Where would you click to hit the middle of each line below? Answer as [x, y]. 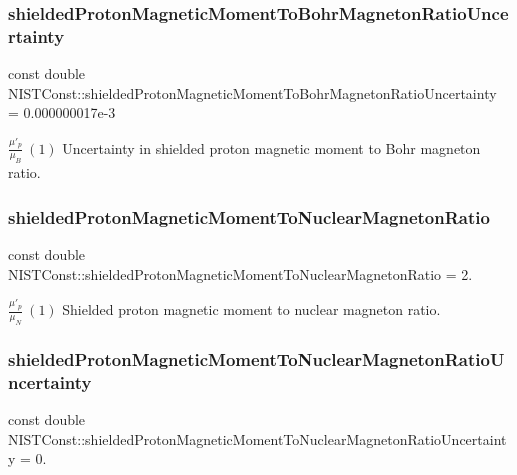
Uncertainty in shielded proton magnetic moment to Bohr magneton [271, 147]
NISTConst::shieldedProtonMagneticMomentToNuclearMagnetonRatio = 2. [240, 273]
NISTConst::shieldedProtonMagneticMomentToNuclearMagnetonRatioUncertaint [257, 438]
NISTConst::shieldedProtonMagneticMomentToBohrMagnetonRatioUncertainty [252, 92]
